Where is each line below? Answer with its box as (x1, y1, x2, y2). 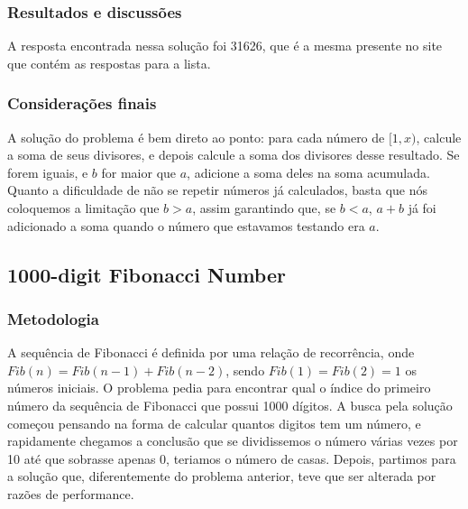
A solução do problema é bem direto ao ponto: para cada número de (7, 127, 385, 146)
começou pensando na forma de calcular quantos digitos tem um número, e (7, 413, 421, 432)
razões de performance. (7, 484, 134, 503)
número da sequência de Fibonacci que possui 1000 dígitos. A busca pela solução (7, 395, 453, 414)
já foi (408, 199, 436, 217)
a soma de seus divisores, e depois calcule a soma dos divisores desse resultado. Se (7, 145, 460, 164)
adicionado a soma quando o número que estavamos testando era (7, 216, 365, 235)
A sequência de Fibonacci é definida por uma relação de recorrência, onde (7, 343, 415, 362)
